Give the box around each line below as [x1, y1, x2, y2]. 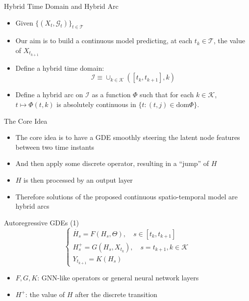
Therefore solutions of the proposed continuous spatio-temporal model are [15, 191, 238, 201]
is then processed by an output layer [24, 175, 133, 185]
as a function [92, 89, 131, 100]
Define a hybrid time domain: [15, 62, 104, 73]
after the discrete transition [75, 289, 157, 299]
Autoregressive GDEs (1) [4, 217, 79, 227]
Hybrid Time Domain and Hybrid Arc [4, 1, 119, 11]
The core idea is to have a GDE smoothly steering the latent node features [15, 132, 240, 142]
